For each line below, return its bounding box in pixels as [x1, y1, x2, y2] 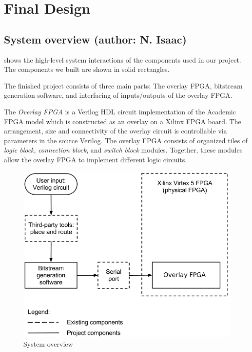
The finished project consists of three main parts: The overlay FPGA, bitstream [4, 80, 243, 90]
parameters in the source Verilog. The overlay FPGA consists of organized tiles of [4, 135, 248, 145]
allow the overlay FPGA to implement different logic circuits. [4, 154, 187, 164]
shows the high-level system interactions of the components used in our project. [4, 54, 241, 65]
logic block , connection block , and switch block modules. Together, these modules [4, 145, 243, 155]
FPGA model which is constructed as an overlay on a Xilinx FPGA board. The [4, 116, 241, 126]
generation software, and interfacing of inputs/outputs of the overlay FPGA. [4, 90, 233, 100]
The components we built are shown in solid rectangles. [4, 64, 170, 74]
